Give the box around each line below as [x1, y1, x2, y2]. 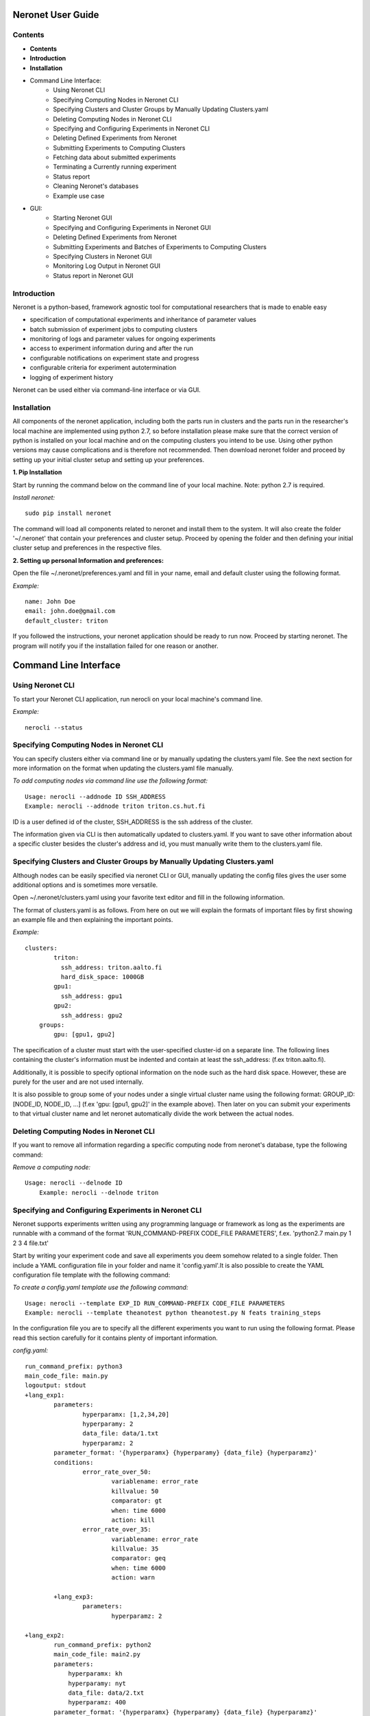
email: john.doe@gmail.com [25, 607, 116, 615]
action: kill [111, 1516, 156, 1524]
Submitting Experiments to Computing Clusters [53, 143, 186, 152]
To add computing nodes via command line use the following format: [12, 776, 208, 785]
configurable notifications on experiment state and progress [29, 353, 199, 362]
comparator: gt [111, 1497, 162, 1505]
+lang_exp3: [53, 1593, 94, 1601]
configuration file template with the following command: [12, 1271, 171, 1279]
